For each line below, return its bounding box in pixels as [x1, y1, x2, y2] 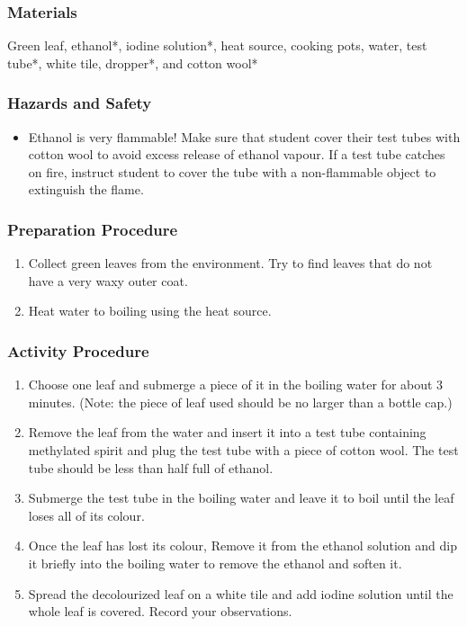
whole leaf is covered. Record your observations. [28, 602, 292, 621]
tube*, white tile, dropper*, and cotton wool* [7, 53, 258, 72]
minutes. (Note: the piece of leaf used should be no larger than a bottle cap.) [28, 392, 453, 411]
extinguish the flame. [28, 180, 144, 199]
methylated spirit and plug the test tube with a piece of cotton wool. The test [28, 441, 459, 459]
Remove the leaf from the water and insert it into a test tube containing [28, 423, 427, 442]
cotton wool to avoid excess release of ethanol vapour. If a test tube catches [28, 145, 445, 164]
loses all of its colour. [28, 505, 145, 524]
